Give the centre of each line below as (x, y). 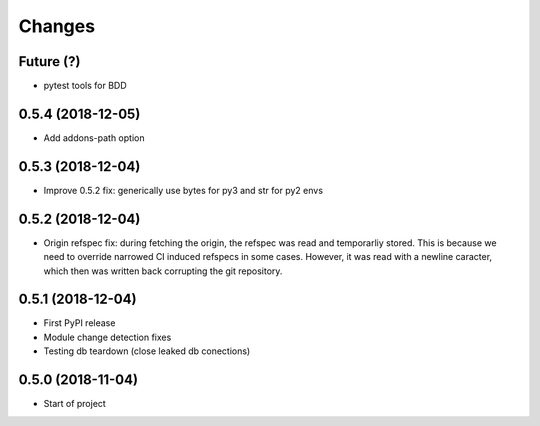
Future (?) (49, 61)
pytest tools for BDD (85, 86)
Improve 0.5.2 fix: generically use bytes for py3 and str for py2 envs (183, 190)
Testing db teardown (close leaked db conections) (147, 351)
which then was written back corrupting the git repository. (163, 271)
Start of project (75, 404)
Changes (56, 26)
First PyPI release (79, 323)
